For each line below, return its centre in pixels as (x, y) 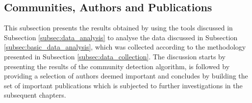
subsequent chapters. (35, 95)
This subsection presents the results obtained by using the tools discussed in (118, 28)
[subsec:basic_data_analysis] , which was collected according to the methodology (125, 47)
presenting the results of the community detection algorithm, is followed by (117, 66)
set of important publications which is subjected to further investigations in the (123, 85)
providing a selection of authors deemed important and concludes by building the (126, 76)
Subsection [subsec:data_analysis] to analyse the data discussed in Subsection (121, 37)
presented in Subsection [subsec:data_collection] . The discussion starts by (115, 56)
